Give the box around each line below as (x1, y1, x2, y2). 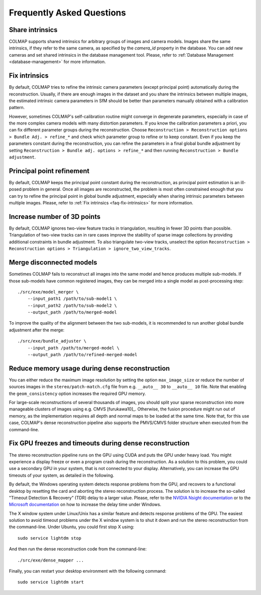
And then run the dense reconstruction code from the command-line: (9, 546, 147, 552)
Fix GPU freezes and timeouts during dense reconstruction (9, 439, 190, 448)
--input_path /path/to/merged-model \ (27, 345, 120, 351)
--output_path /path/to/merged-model (27, 310, 117, 315)
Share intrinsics (9, 26, 58, 34)
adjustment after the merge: (9, 327, 65, 333)
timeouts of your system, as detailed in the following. (9, 472, 115, 478)
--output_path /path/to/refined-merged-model (27, 352, 138, 358)
